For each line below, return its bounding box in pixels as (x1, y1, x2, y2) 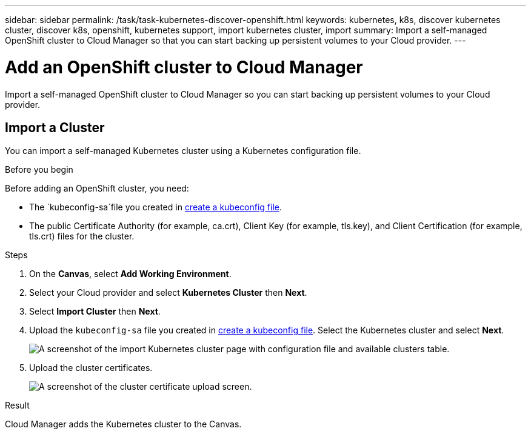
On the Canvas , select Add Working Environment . (29, 269, 232, 279)
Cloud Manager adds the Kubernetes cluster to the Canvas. (5, 419, 242, 430)
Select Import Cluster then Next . (29, 306, 161, 317)
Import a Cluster (5, 119, 105, 135)
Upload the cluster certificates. (29, 362, 153, 373)
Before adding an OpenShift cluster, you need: (5, 183, 189, 194)
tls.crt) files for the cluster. (29, 231, 135, 242)
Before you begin (5, 164, 73, 175)
